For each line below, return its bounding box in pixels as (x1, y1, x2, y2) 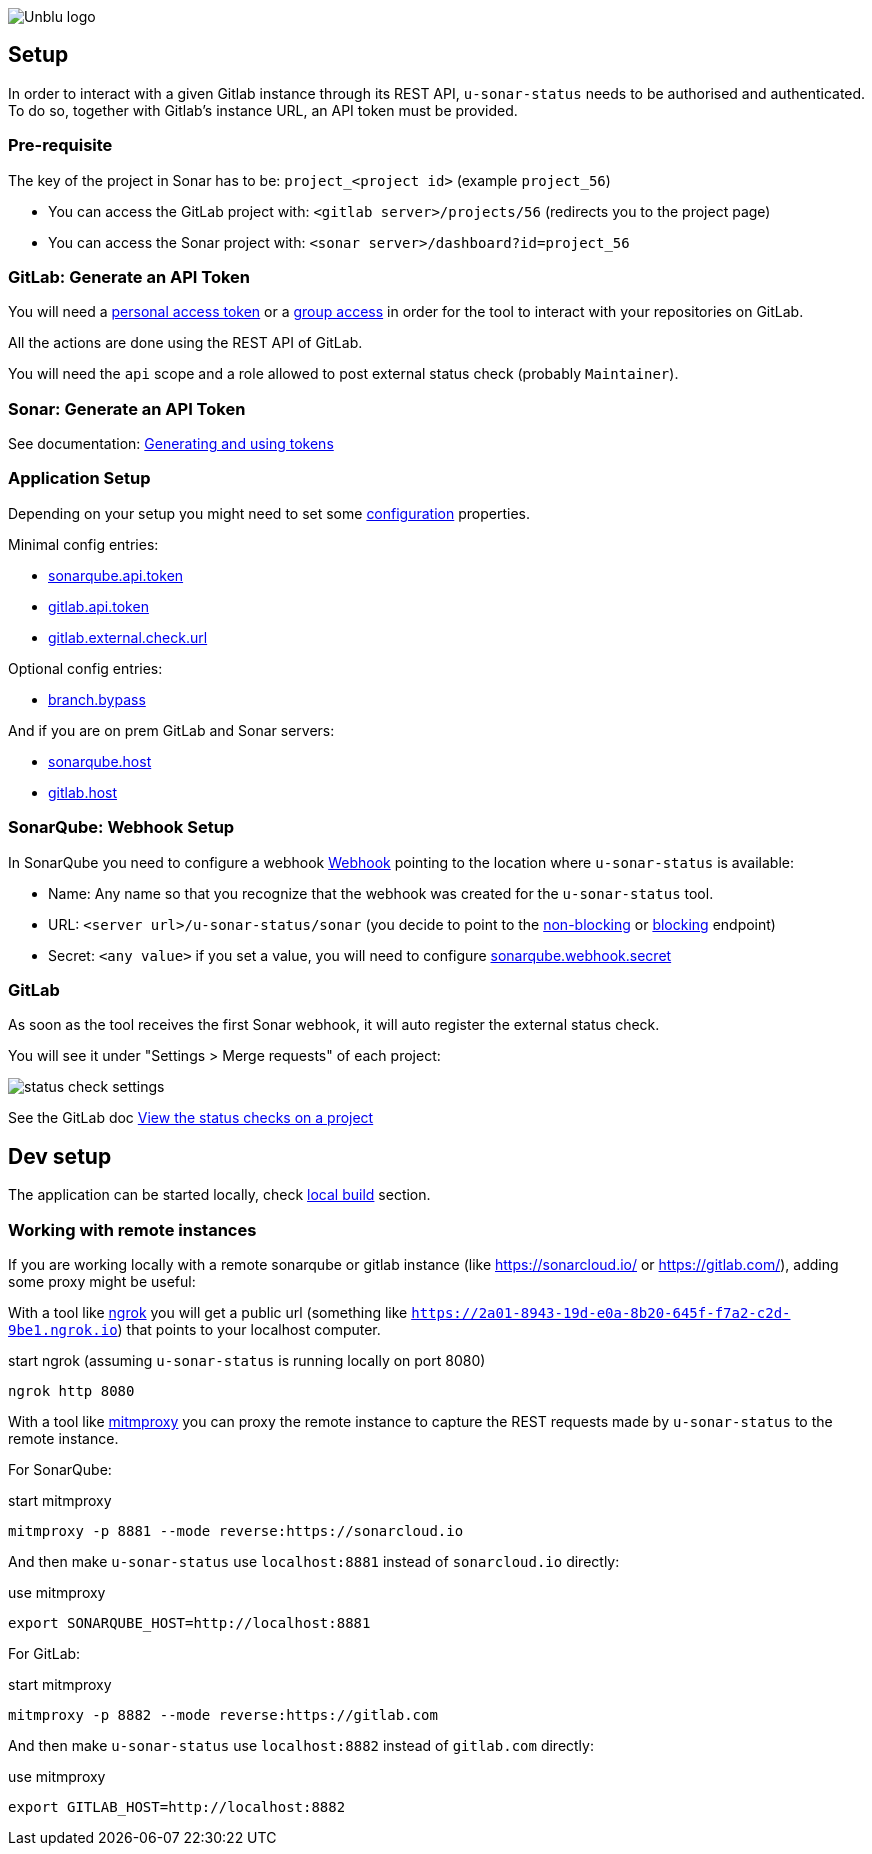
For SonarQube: (8, 1460, 112, 1478)
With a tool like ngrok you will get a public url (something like (8, 1303, 408, 1321)
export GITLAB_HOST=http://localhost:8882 (8, 1798, 346, 1815)
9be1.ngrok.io (8, 1321, 118, 1338)
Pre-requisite (8, 135, 113, 156)
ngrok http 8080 (8, 1382, 135, 1399)
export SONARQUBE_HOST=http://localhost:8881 (8, 1614, 371, 1631)
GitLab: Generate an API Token (8, 266, 251, 287)
